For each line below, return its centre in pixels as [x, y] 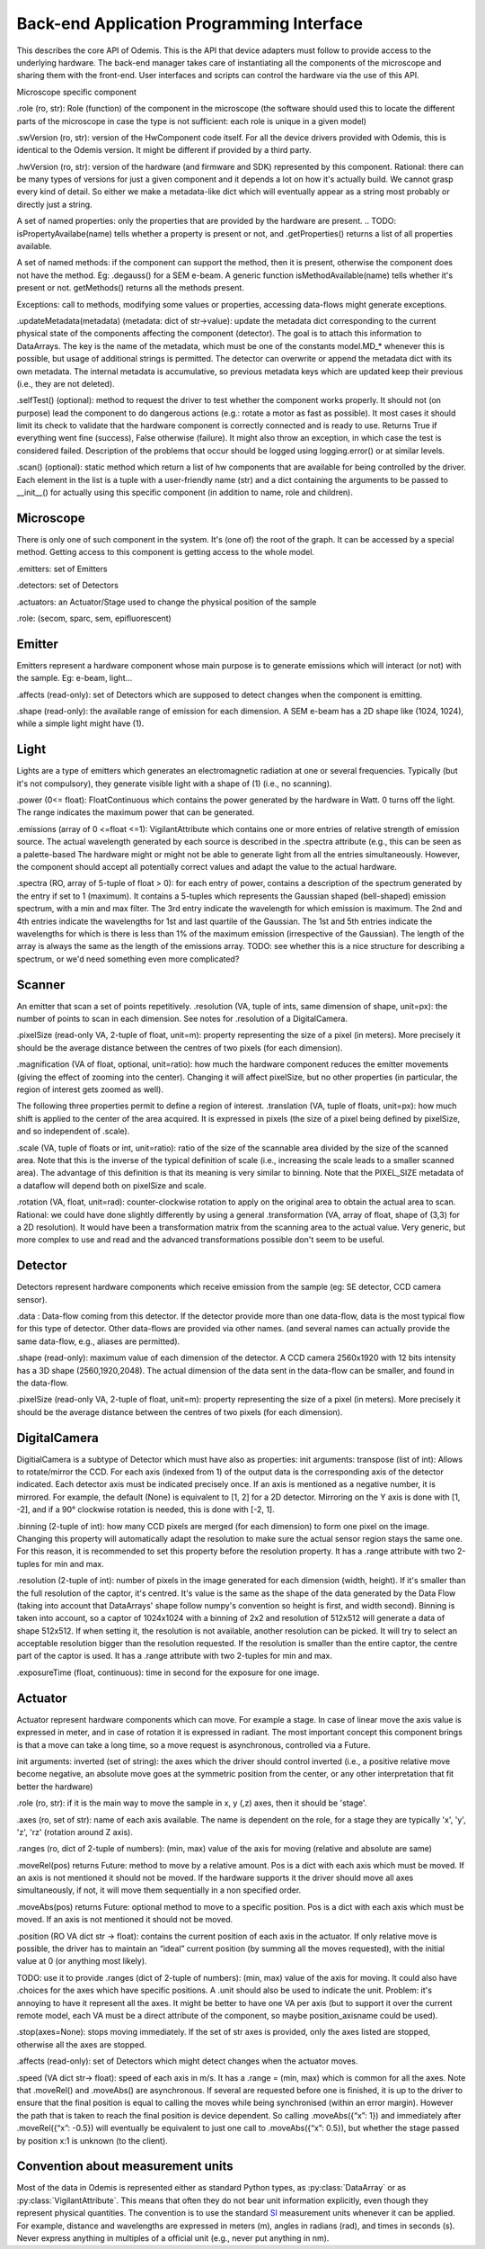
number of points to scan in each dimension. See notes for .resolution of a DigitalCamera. [182, 1019]
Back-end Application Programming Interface [190, 23]
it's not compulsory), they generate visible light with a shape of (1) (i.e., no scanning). [174, 784]
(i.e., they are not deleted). [66, 383]
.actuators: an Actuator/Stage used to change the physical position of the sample [167, 602]
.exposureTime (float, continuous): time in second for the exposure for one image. [168, 1672]
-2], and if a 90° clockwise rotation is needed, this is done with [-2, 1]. [145, 1510]
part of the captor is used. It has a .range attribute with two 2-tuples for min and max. [174, 1656]
